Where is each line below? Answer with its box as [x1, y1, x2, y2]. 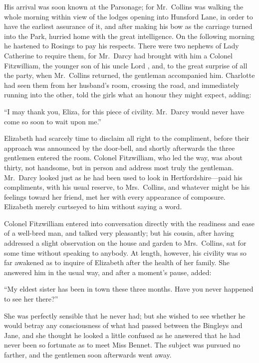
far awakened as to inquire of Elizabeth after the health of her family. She [4, 257, 230, 268]
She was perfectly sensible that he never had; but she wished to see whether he [4, 310, 246, 321]
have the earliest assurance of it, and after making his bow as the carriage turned [4, 21, 253, 31]
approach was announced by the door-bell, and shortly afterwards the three [4, 142, 235, 153]
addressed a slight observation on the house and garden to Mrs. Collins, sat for [4, 238, 247, 248]
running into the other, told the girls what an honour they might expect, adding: [4, 89, 252, 100]
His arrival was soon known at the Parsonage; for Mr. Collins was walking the [4, 1, 244, 11]
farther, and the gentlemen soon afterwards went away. [4, 350, 172, 360]
